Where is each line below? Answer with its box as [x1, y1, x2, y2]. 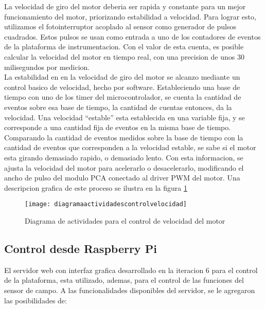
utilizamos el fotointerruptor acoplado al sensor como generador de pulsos [4, 21, 236, 32]
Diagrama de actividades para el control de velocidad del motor [25, 215, 225, 226]
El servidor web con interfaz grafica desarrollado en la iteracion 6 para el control [4, 264, 258, 275]
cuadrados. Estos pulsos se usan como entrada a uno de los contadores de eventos [4, 31, 261, 42]
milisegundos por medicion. [4, 61, 90, 72]
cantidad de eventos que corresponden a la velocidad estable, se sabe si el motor [4, 142, 256, 153]
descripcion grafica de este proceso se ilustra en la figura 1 [4, 182, 187, 193]
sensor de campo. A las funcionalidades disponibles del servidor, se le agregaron [4, 284, 255, 295]
